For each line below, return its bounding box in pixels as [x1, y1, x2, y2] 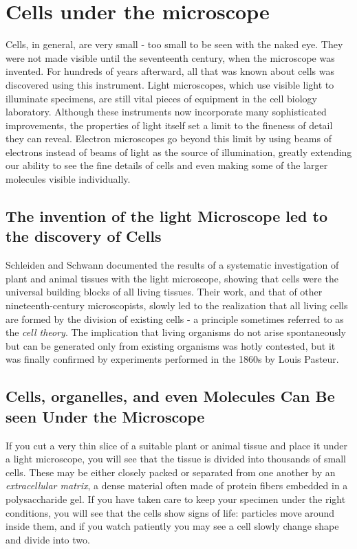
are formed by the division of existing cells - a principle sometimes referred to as [6, 311, 344, 326]
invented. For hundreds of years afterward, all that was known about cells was [6, 64, 334, 78]
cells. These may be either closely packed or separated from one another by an [6, 464, 336, 479]
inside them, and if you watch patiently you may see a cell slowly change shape [6, 519, 339, 533]
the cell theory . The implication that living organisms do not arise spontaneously [6, 325, 346, 339]
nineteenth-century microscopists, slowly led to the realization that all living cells [6, 298, 348, 313]
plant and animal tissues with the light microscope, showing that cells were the [6, 271, 338, 285]
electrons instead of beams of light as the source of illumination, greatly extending [6, 144, 352, 159]
